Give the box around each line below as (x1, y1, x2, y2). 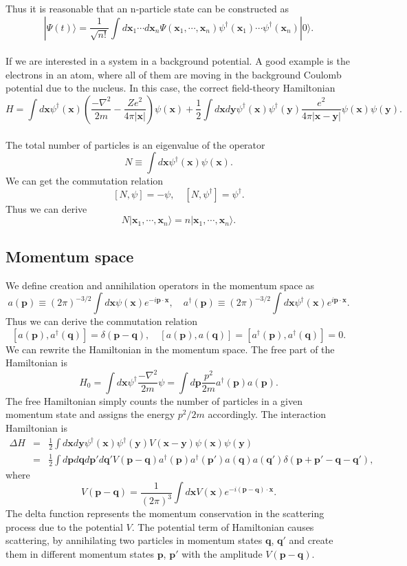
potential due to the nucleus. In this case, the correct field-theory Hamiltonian (5, 81, 335, 95)
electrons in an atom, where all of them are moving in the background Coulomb (5, 67, 342, 81)
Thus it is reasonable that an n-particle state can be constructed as (5, 1, 289, 15)
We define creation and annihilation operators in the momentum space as (5, 277, 315, 292)
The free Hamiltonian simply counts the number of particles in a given (5, 393, 303, 408)
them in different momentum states (5, 547, 154, 561)
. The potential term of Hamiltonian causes (131, 519, 314, 534)
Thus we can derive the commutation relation (5, 314, 197, 328)
